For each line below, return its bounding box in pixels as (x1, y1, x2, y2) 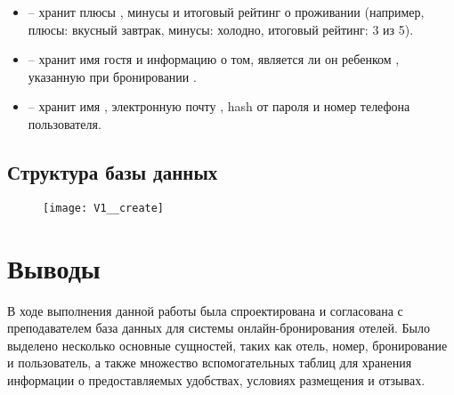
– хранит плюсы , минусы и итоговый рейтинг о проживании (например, (28, 3, 425, 20)
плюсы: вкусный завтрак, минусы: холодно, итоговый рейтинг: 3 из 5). (28, 20, 414, 38)
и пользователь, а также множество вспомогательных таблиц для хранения (7, 353, 412, 372)
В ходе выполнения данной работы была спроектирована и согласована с (7, 301, 403, 319)
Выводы (7, 249, 101, 286)
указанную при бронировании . (28, 67, 197, 85)
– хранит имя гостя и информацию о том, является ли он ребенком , (28, 50, 400, 69)
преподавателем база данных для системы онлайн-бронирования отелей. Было (7, 318, 430, 337)
